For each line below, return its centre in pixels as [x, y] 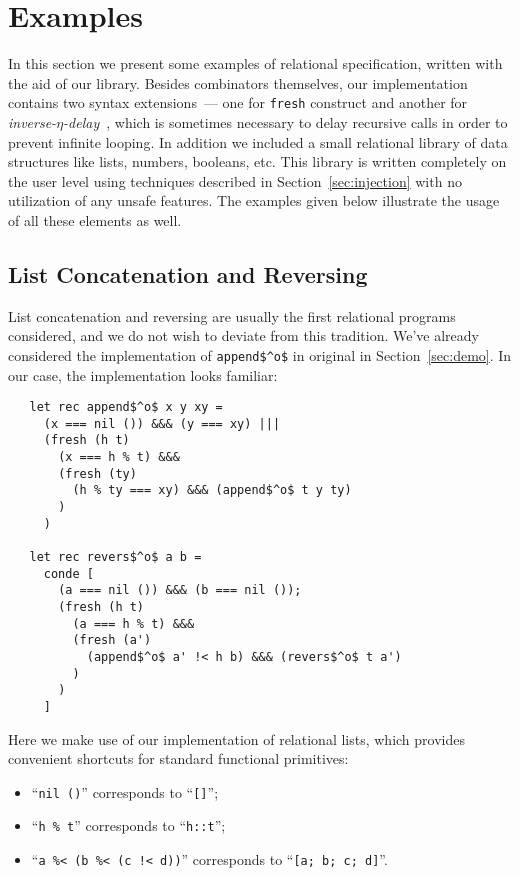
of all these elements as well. [95, 219]
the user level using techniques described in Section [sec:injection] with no [235, 180]
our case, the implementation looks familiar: [143, 374]
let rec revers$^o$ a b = [115, 557]
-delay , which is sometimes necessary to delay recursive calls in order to [285, 121]
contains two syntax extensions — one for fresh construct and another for [238, 102]
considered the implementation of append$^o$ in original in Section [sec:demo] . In [260, 354]
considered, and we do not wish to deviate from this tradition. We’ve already [243, 335]
